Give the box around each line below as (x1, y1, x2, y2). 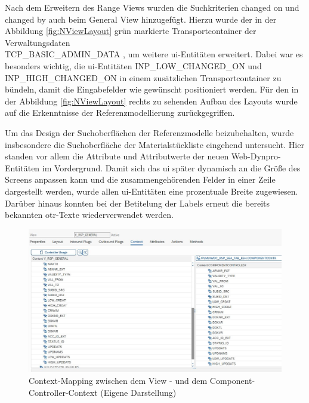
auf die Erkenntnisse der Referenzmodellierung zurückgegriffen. (5, 106, 235, 119)
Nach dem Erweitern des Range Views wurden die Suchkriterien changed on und (5, 1, 299, 13)
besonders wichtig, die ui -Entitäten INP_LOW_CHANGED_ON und (5, 59, 262, 72)
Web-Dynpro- (231, 150, 281, 162)
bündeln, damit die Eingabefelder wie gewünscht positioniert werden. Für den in (5, 83, 299, 96)
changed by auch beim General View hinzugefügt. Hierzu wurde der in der (5, 13, 277, 25)
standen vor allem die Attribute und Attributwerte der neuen (5, 150, 229, 162)
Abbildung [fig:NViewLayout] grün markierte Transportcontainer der (5, 24, 257, 37)
